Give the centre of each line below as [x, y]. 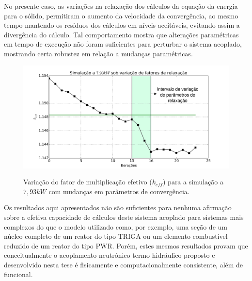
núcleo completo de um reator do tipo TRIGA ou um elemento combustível [116, 236]
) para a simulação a [193, 182]
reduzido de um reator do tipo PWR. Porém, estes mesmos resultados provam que [126, 245]
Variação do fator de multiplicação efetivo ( [88, 182]
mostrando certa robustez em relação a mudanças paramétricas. [98, 53]
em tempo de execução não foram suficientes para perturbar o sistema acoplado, [123, 44]
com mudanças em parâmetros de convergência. [119, 191]
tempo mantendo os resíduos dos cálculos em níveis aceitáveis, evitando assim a [122, 25]
